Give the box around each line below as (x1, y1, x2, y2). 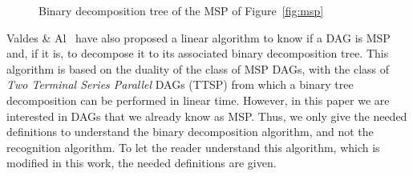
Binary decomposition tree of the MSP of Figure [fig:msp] (38, 2, 324, 18)
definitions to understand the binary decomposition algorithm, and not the (6, 123, 374, 140)
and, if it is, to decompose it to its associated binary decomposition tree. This (6, 45, 389, 62)
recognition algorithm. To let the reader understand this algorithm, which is (6, 138, 380, 155)
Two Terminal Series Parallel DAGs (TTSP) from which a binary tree (6, 76, 354, 93)
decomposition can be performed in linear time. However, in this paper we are (6, 91, 390, 108)
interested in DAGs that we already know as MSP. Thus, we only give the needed (6, 107, 407, 124)
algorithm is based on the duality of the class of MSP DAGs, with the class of (6, 60, 390, 77)
